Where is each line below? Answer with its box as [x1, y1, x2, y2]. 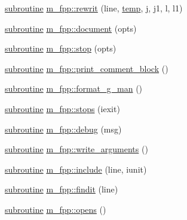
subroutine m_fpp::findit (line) [5, 183, 118, 195]
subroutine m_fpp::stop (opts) [5, 42, 117, 55]
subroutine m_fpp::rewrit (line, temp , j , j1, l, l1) [5, 2, 183, 14]
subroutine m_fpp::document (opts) [5, 22, 137, 34]
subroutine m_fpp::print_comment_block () [5, 62, 168, 74]
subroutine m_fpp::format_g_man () [5, 82, 143, 95]
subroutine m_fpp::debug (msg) [5, 122, 122, 135]
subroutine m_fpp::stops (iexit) [5, 102, 120, 114]
